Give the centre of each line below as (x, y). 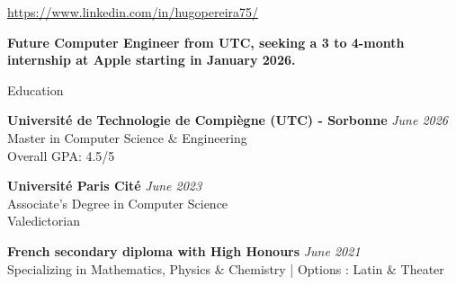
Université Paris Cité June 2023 (105, 186)
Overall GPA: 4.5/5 (61, 155)
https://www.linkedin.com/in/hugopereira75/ (133, 12)
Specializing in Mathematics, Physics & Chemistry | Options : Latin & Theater (226, 268)
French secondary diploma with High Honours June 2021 (184, 250)
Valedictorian (44, 221)
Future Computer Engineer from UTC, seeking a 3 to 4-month (206, 42)
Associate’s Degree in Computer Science (118, 203)
